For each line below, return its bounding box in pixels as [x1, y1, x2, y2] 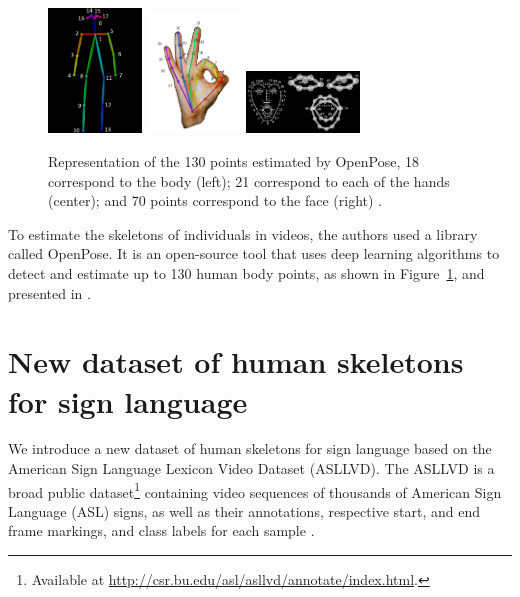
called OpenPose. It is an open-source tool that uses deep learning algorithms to [8, 243, 500, 264]
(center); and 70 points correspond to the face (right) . [48, 190, 382, 211]
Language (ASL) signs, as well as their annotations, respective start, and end [8, 500, 480, 521]
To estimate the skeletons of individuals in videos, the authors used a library [8, 223, 478, 244]
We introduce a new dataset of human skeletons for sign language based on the [8, 438, 492, 459]
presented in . [8, 282, 91, 303]
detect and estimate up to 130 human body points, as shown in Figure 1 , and [8, 262, 485, 283]
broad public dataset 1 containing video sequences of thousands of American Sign [8, 478, 502, 502]
